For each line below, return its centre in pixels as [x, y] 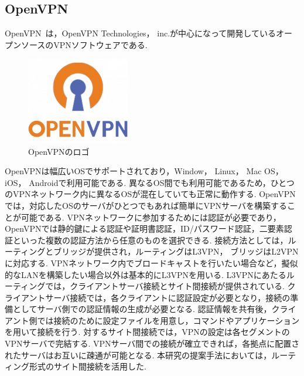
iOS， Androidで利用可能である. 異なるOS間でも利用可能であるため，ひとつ [150, 182]
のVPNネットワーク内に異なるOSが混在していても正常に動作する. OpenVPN [150, 194]
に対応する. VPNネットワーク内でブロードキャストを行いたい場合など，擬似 [151, 262]
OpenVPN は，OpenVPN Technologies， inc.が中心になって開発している [140, 33]
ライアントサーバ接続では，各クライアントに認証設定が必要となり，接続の [148, 297]
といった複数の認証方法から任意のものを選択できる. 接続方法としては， [150, 240]
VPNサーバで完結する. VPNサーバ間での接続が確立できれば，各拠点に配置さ [152, 343]
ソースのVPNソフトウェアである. [84, 44]
